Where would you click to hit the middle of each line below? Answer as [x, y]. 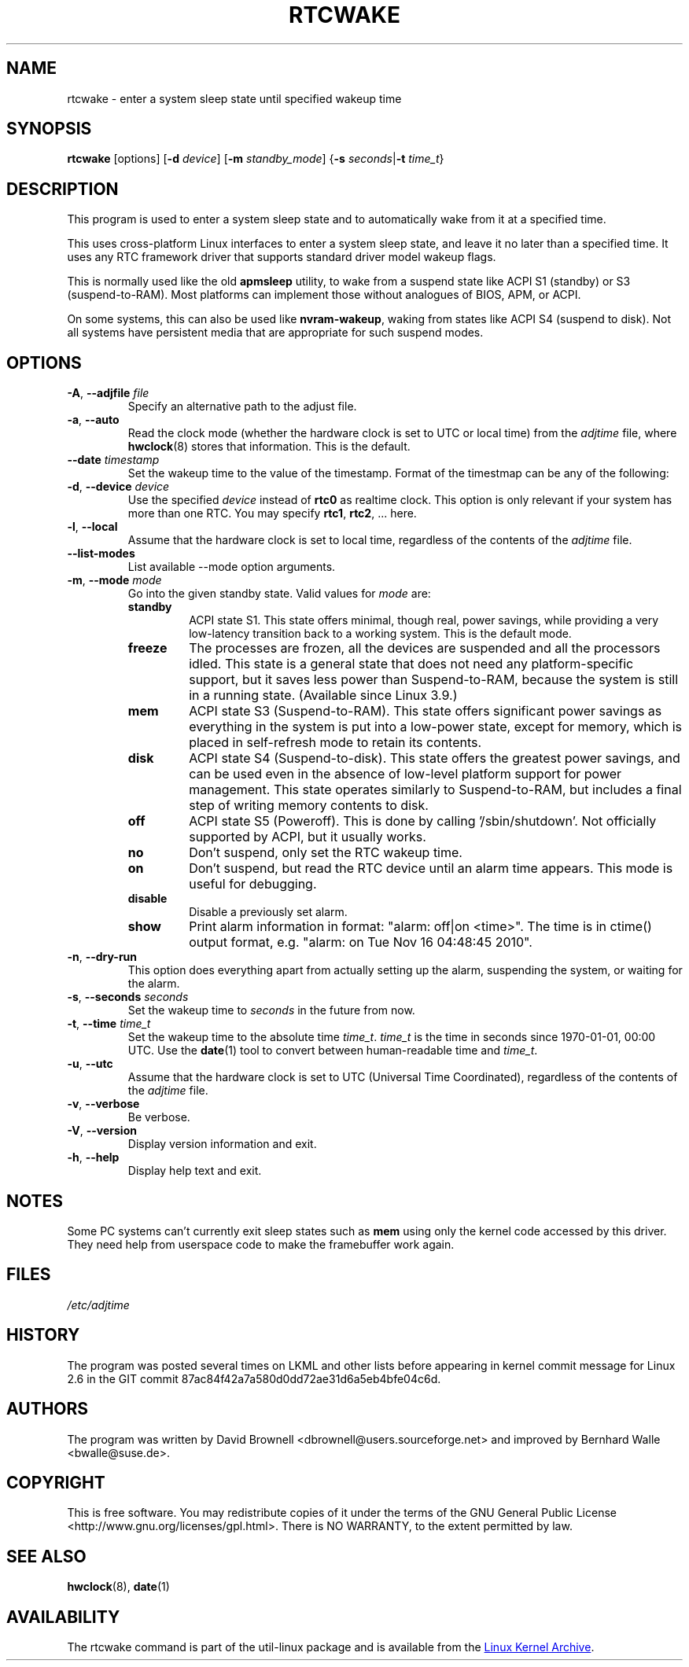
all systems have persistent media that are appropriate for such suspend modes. [275, 333]
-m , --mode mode [114, 580]
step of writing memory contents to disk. [309, 806]
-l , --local [92, 527]
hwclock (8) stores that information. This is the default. [269, 447]
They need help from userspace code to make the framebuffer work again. [261, 1244]
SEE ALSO [46, 1556]
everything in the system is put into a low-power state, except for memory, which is [436, 727]
